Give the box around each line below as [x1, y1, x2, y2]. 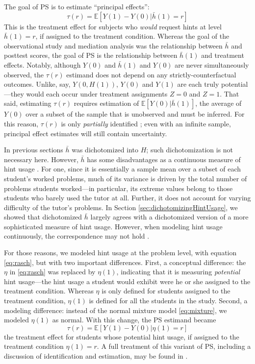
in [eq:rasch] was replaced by [9, 267, 96, 277]
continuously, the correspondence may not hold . [4, 231, 150, 241]
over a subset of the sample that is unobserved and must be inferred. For [25, 109, 245, 119]
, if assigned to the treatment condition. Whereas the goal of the [35, 31, 229, 41]
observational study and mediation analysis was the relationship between [4, 40, 223, 50]
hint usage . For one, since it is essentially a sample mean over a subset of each [4, 164, 241, 174]
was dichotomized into [72, 145, 139, 155]
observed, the [4, 69, 44, 79]
